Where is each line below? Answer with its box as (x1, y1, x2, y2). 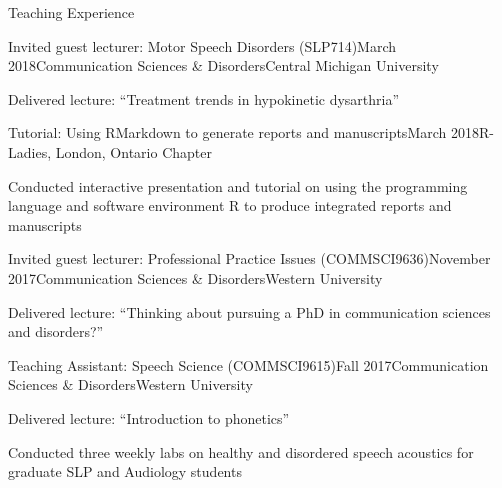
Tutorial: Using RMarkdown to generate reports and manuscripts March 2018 (8, 122, 479, 143)
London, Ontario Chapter (55, 141, 212, 162)
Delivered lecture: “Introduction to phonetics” (8, 407, 290, 428)
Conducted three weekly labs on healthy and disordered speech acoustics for (8, 441, 474, 462)
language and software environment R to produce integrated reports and (8, 195, 452, 216)
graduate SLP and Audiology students (8, 461, 242, 482)
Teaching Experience (8, 2, 135, 22)
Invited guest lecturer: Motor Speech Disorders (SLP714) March (8, 35, 397, 56)
